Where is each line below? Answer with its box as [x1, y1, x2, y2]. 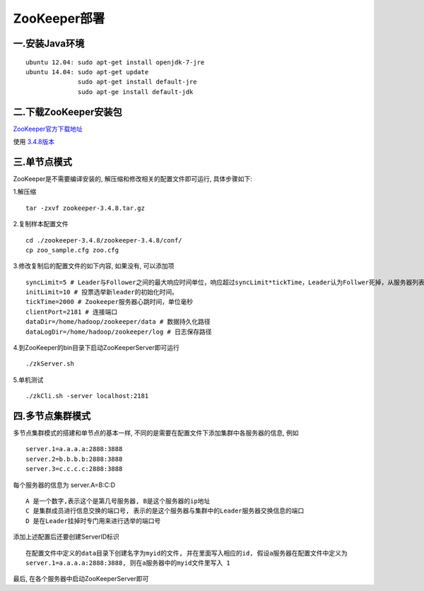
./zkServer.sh [25, 360, 74, 368]
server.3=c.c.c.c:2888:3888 [25, 465, 123, 473]
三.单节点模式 [13, 156, 73, 168]
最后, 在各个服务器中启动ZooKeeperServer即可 [13, 575, 149, 583]
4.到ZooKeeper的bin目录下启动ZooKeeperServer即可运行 [13, 344, 180, 352]
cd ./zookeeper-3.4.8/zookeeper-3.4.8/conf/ [25, 236, 183, 244]
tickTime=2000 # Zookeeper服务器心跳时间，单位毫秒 [25, 298, 194, 306]
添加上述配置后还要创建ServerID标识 [13, 532, 119, 541]
